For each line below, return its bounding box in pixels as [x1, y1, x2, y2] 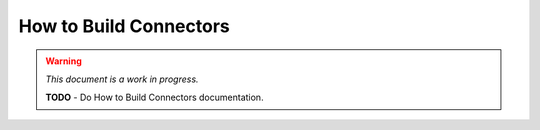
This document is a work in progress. [45, 73, 199, 85]
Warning [45, 55, 82, 67]
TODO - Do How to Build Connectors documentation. [45, 91, 264, 104]
